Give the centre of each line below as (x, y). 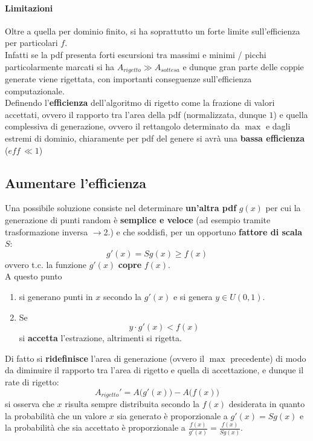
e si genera (193, 296)
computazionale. (35, 90)
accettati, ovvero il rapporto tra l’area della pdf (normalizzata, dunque (136, 114)
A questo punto (34, 276)
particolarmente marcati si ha (60, 66)
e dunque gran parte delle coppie (243, 66)
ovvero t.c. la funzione (46, 264)
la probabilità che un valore (56, 415)
